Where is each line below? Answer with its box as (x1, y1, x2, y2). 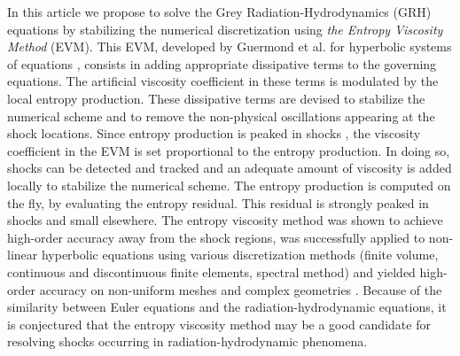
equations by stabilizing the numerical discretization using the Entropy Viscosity (7, 19, 443, 38)
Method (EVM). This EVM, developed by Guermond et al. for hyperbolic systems (7, 37, 452, 56)
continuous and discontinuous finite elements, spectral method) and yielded (7, 262, 416, 281)
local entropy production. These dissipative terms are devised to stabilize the (7, 89, 425, 107)
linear (7, 245, 38, 264)
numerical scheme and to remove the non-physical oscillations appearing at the (7, 106, 435, 125)
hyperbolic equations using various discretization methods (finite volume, (41, 245, 439, 264)
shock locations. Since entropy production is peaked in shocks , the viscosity (7, 124, 421, 143)
